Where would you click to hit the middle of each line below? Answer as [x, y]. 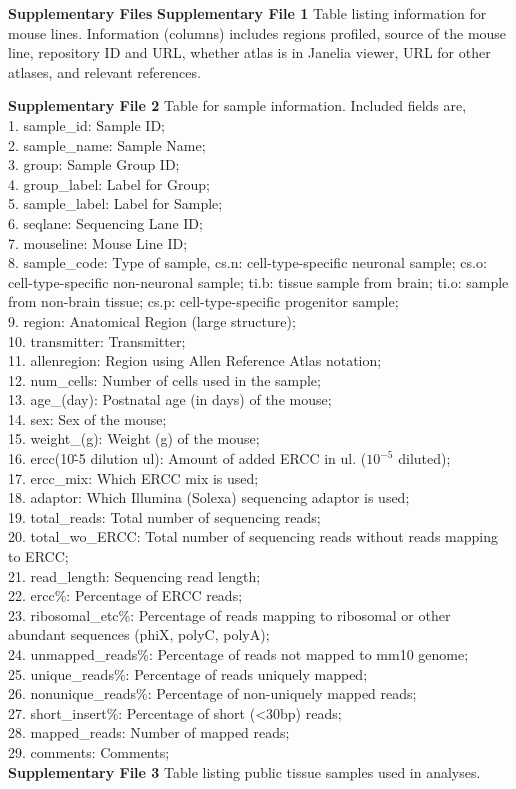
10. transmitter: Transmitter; [97, 340]
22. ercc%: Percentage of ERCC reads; [125, 595]
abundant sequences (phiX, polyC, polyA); [139, 634]
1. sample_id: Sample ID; [86, 124]
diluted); [424, 458]
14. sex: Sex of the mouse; [87, 418]
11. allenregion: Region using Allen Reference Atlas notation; [195, 360]
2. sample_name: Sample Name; [107, 144]
